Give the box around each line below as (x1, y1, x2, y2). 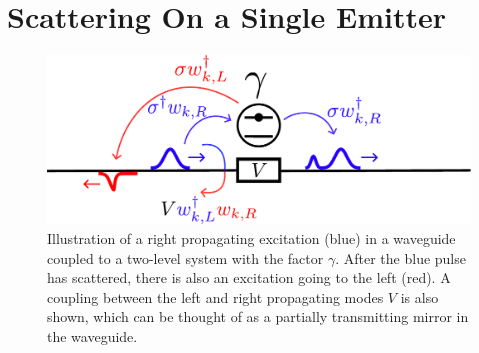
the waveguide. (47, 326, 138, 347)
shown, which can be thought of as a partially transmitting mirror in (47, 306, 469, 327)
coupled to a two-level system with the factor (47, 247, 324, 268)
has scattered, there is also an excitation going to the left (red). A (47, 267, 451, 288)
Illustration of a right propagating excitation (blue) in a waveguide (47, 228, 456, 249)
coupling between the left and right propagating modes (47, 286, 384, 307)
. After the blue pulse (335, 247, 466, 268)
